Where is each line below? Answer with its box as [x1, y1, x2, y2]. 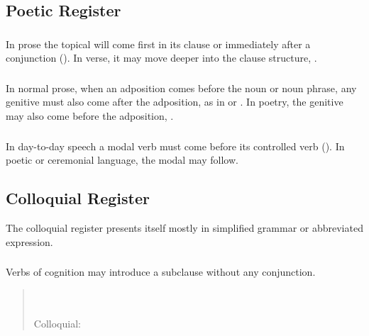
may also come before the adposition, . [6, 108, 174, 123]
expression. [6, 234, 53, 249]
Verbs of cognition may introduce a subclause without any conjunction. [6, 264, 316, 279]
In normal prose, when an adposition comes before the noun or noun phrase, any [6, 80, 357, 95]
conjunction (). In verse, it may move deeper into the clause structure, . [6, 50, 317, 65]
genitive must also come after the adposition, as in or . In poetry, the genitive [6, 94, 343, 109]
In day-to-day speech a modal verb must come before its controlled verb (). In [6, 138, 345, 153]
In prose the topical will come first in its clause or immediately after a [6, 36, 311, 51]
